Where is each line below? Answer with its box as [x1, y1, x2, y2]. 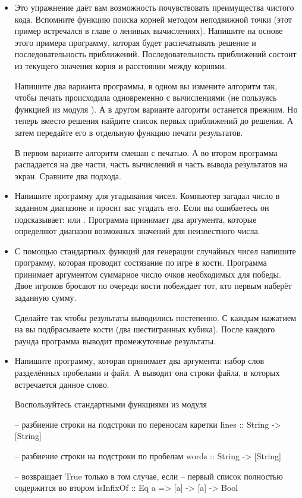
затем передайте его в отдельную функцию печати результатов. [14, 126, 243, 138]
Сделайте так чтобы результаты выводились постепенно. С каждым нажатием [14, 311, 297, 323]
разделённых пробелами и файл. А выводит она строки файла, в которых [14, 366, 280, 379]
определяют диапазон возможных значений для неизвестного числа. [14, 225, 260, 237]
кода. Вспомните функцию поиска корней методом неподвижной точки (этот [14, 13, 292, 25]
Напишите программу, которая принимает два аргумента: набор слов [14, 354, 265, 367]
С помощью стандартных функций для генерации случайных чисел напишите [14, 244, 296, 257]
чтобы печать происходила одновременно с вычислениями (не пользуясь [14, 91, 277, 104]
